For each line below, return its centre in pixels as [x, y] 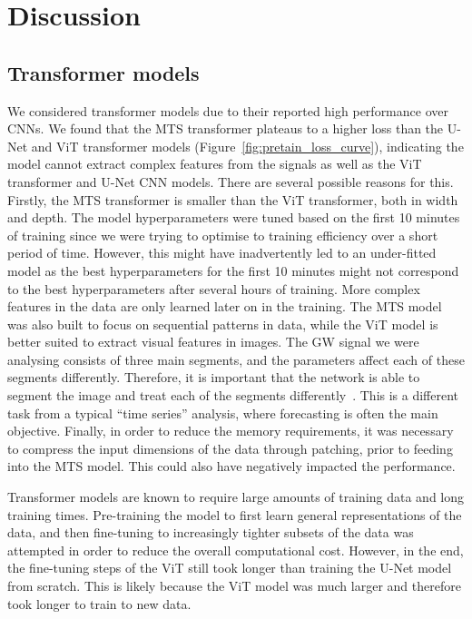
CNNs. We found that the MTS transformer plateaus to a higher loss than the [226, 128]
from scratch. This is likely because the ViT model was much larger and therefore [234, 586]
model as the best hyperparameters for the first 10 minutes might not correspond [233, 270]
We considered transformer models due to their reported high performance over [228, 110]
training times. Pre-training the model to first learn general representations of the [235, 514]
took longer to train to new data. [99, 603]
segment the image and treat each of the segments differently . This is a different [233, 395]
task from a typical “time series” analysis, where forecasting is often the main [223, 413]
